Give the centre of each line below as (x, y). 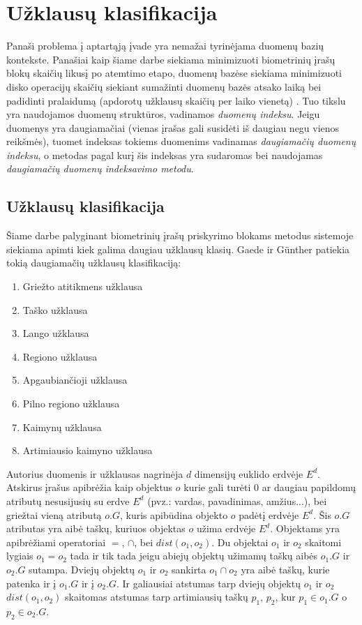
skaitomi (323, 542)
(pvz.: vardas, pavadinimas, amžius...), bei (237, 500)
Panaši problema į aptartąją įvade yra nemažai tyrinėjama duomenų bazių (165, 46)
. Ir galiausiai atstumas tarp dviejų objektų (208, 583)
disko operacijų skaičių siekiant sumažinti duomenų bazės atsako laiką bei (164, 86)
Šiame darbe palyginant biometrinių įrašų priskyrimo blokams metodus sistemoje (180, 235)
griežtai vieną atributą (54, 514)
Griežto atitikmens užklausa (83, 286)
